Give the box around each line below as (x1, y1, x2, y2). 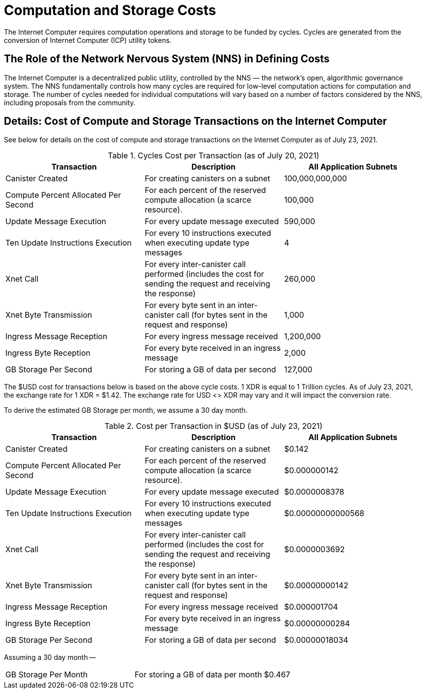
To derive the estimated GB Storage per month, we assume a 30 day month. (4, 406, 248, 415)
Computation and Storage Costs (4, 2, 216, 19)
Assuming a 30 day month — (4, 653, 96, 662)
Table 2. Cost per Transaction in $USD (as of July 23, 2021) (104, 421, 323, 431)
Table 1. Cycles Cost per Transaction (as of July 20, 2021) (108, 151, 319, 161)
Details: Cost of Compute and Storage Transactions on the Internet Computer (4, 115, 387, 128)
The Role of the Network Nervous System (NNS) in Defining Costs (4, 53, 330, 65)
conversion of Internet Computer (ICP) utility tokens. (4, 36, 172, 44)
